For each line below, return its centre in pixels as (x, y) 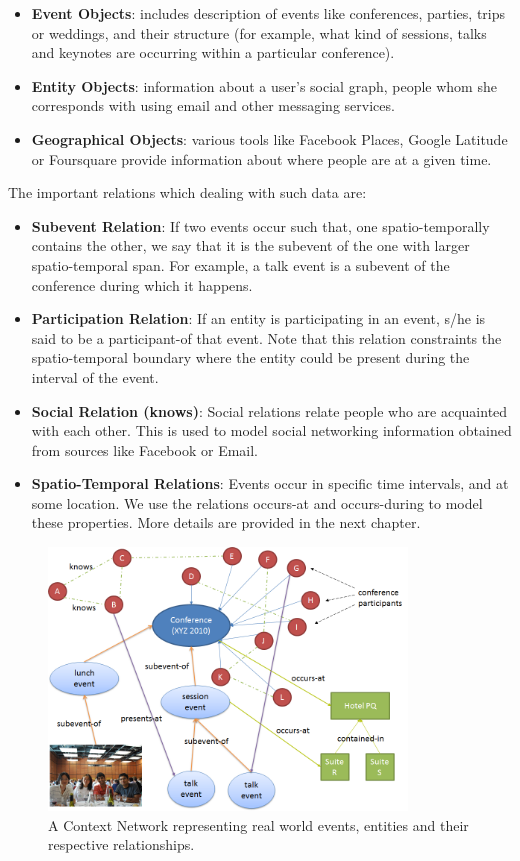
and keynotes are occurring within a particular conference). (213, 52)
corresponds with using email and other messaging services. (213, 105)
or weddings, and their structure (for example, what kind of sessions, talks (259, 32)
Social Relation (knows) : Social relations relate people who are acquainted (269, 410)
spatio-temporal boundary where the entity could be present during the (250, 357)
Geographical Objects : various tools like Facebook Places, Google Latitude (269, 138)
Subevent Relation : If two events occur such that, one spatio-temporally (260, 225)
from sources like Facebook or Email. (145, 449)
